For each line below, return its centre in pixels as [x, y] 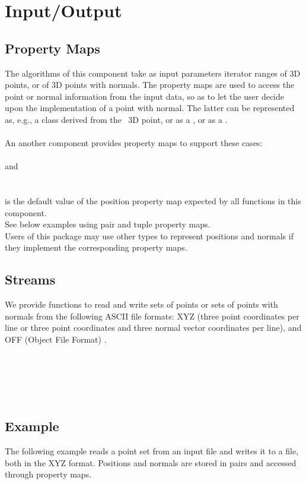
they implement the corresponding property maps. [96, 247]
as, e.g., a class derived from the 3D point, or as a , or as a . [116, 119]
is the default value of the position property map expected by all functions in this [153, 201]
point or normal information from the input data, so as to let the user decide [145, 96]
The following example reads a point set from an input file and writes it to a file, [152, 451]
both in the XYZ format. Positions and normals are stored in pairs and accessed [151, 462]
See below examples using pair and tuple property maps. [108, 224]
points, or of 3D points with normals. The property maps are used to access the [150, 85]
